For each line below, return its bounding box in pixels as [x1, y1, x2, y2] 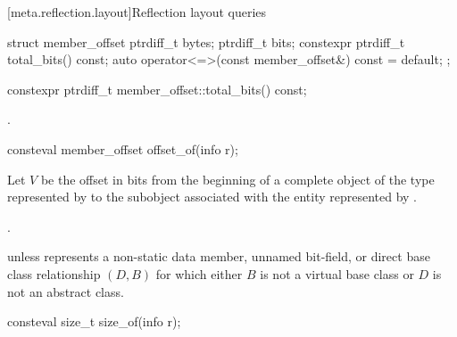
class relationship [7, 264, 101, 283]
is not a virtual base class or [260, 264, 414, 283]
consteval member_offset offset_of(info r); [7, 139, 238, 158]
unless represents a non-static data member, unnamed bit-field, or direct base [7, 247, 430, 266]
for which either [155, 264, 243, 283]
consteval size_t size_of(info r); [7, 312, 181, 331]
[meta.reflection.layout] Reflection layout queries [7, 3, 267, 21]
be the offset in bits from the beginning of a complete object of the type [40, 169, 435, 188]
